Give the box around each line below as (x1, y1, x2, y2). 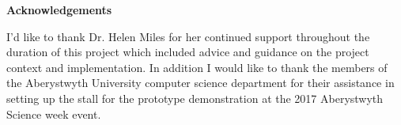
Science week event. (6, 105, 101, 122)
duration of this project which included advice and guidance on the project (6, 44, 369, 60)
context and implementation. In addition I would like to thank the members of (6, 59, 388, 75)
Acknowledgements (6, 2, 112, 17)
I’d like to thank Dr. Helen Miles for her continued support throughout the (6, 28, 370, 44)
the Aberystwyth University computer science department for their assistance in (6, 74, 395, 91)
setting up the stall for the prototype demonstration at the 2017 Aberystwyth (6, 89, 384, 106)
